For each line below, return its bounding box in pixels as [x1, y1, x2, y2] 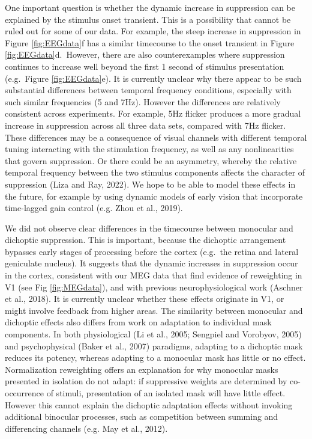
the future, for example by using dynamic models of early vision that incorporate [5, 189, 303, 202]
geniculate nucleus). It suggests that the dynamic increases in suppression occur [5, 257, 298, 269]
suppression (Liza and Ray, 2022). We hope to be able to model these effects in [5, 177, 296, 190]
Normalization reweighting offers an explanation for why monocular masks [5, 363, 278, 375]
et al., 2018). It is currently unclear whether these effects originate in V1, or [5, 292, 284, 305]
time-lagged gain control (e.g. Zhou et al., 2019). [5, 201, 183, 214]
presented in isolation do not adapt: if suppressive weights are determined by [5, 375, 287, 387]
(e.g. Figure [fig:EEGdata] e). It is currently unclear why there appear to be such [5, 72, 302, 84]
